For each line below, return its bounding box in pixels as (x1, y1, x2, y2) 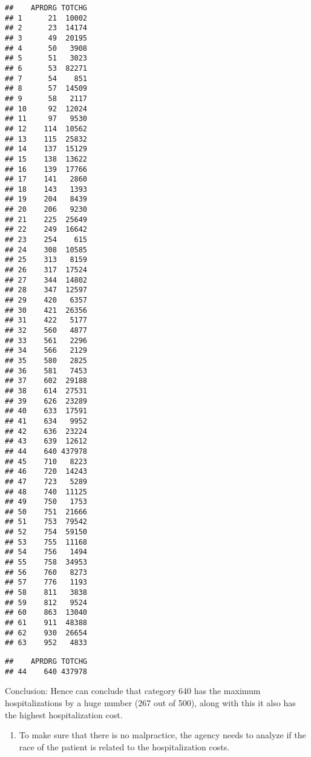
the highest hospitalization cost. (5, 708, 123, 721)
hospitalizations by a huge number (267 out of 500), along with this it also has (5, 696, 296, 709)
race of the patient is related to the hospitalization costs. (19, 740, 230, 753)
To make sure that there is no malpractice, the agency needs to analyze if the (19, 729, 306, 741)
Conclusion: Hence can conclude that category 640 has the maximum (5, 684, 261, 697)
